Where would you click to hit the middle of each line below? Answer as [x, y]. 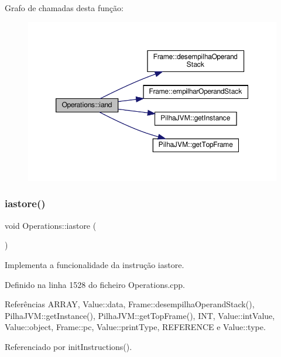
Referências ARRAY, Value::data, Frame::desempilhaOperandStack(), [130, 304]
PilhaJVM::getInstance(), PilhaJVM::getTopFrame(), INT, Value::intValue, [140, 315]
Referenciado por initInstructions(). [68, 346]
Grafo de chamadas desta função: [64, 8]
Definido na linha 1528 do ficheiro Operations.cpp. [95, 284]
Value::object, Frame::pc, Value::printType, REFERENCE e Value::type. [135, 327]
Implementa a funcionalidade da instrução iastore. [95, 264]
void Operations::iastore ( [51, 225]
